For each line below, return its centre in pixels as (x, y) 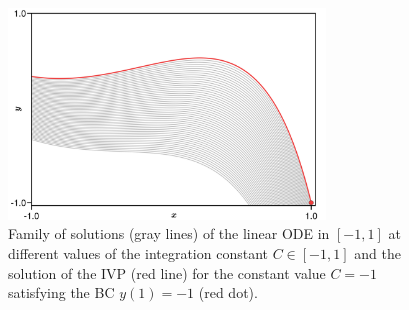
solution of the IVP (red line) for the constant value (167, 272)
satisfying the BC (61, 292)
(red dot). (228, 292)
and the (377, 252)
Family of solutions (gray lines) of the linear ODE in (169, 233)
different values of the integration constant (138, 252)
